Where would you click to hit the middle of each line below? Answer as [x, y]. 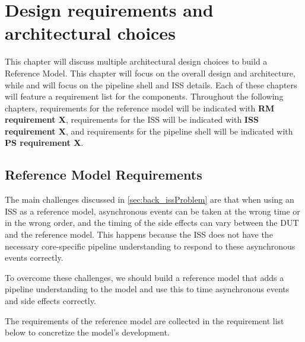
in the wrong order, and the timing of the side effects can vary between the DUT [152, 223]
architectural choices [90, 33]
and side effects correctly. [50, 301]
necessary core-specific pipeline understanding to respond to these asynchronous [150, 246]
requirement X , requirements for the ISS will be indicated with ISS [132, 119]
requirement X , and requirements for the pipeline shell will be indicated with [149, 131]
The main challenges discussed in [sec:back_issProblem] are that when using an [150, 199]
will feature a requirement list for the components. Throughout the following [144, 96]
